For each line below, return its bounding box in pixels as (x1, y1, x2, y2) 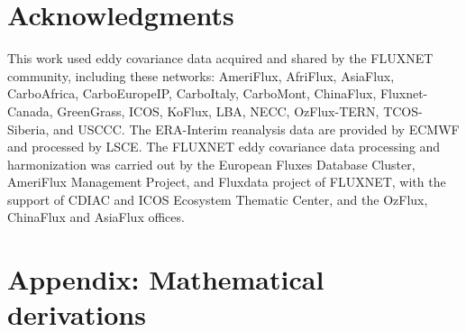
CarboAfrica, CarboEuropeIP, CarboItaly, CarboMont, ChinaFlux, (7, 84, 377, 103)
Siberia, (7, 119, 50, 138)
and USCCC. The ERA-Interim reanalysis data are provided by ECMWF (53, 119, 460, 138)
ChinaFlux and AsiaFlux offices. (7, 207, 185, 226)
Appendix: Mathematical (7, 261, 324, 298)
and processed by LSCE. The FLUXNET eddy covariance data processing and (7, 137, 441, 156)
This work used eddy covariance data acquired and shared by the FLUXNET (7, 49, 434, 68)
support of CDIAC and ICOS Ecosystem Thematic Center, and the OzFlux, (7, 189, 428, 208)
